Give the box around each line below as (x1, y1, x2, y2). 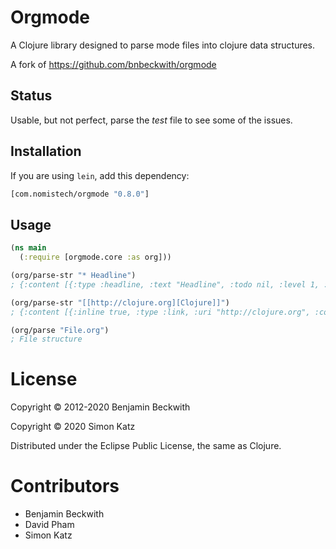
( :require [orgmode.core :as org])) (19, 252, 172, 263)
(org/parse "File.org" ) (10, 325, 110, 335)
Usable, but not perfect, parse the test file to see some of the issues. (10, 114, 293, 126)
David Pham (24, 519, 75, 531)
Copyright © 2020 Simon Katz (10, 421, 136, 433)
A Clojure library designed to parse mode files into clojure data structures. (10, 39, 316, 51)
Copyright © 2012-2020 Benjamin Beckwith (10, 401, 191, 413)
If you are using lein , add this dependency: (10, 169, 190, 181)
